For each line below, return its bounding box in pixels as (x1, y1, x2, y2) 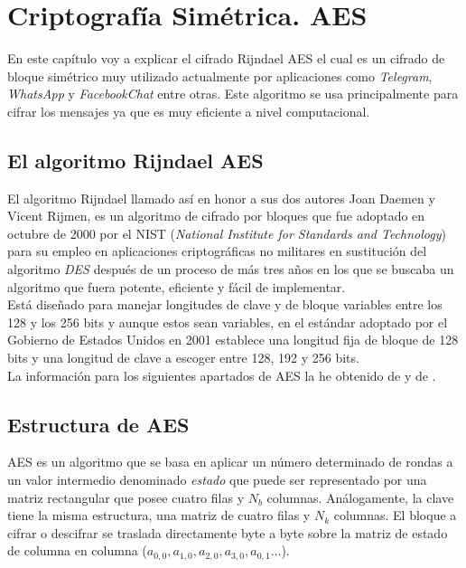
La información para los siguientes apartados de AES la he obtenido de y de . (7, 365, 436, 384)
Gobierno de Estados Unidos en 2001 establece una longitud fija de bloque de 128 (7, 330, 459, 349)
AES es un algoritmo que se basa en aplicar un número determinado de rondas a (7, 452, 453, 471)
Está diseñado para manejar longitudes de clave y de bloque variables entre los (7, 295, 443, 314)
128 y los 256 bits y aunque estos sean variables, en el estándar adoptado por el (7, 312, 448, 331)
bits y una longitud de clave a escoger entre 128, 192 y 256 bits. (7, 348, 359, 367)
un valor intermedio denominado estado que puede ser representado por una (7, 470, 427, 489)
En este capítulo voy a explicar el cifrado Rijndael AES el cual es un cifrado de (7, 49, 445, 68)
